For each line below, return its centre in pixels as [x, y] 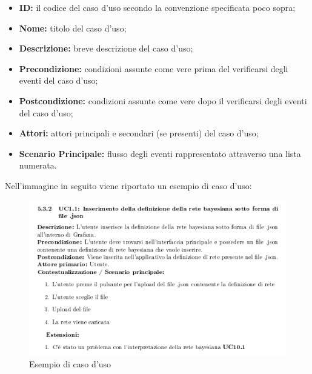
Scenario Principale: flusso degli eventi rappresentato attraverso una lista [160, 153]
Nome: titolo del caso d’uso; [73, 28]
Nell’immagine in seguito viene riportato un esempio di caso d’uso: [128, 185]
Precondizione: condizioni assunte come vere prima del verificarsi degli [154, 68]
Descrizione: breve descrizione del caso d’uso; [106, 48]
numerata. [38, 165]
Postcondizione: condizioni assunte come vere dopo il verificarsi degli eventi [163, 100]
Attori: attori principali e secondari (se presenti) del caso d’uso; [139, 133]
